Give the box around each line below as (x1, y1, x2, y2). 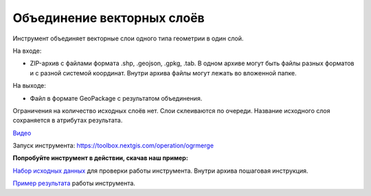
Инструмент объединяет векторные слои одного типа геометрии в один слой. (12, 34, 244, 42)
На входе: (12, 47, 42, 55)
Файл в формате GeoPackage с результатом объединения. (30, 94, 203, 102)
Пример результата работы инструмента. (12, 179, 135, 188)
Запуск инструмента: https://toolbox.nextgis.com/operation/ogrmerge (12, 141, 214, 150)
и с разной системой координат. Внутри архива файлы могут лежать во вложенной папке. (30, 69, 297, 77)
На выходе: (12, 82, 46, 90)
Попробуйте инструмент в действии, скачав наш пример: (12, 154, 188, 162)
